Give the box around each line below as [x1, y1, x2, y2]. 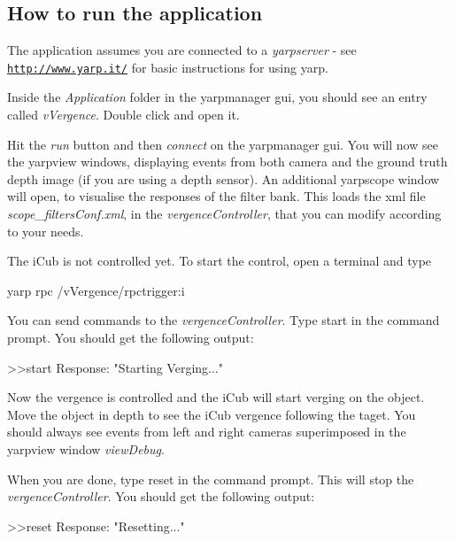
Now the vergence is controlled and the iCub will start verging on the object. [7, 388, 425, 406]
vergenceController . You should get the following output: [7, 487, 315, 506]
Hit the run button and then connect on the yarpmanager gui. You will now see [7, 135, 438, 153]
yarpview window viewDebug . [7, 439, 165, 458]
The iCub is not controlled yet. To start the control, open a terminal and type [7, 251, 432, 270]
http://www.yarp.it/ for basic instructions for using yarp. [7, 58, 328, 76]
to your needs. [7, 221, 84, 240]
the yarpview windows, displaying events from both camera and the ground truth [7, 152, 448, 171]
